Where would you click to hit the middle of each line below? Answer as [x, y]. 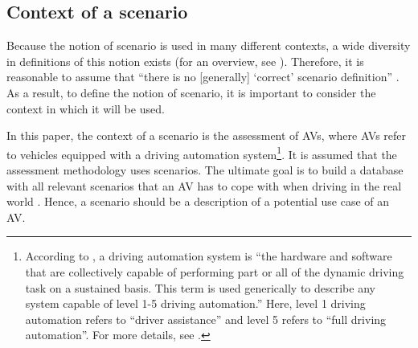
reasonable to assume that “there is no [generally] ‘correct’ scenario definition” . [203, 77]
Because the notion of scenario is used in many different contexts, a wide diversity [209, 45]
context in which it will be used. [86, 108]
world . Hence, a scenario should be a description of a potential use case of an [198, 201]
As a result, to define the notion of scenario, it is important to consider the [191, 92]
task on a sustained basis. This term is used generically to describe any [200, 287]
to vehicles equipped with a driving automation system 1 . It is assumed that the [202, 153]
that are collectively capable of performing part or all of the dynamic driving [215, 271]
